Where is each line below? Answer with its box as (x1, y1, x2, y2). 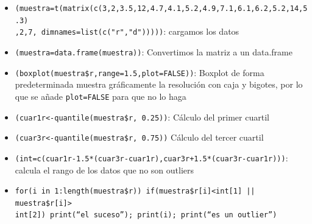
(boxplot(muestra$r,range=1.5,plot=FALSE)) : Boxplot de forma (15, 66, 264, 79)
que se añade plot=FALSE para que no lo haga (15, 89, 186, 102)
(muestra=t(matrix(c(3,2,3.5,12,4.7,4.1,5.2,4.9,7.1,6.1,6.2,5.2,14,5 (15, 4, 308, 13)
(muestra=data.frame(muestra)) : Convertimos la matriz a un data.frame (15, 45, 292, 58)
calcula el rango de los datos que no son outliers (15, 163, 194, 176)
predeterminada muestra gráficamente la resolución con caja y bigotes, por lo (15, 78, 303, 91)
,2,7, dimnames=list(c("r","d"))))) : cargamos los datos (15, 25, 239, 38)
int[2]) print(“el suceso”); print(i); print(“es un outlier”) (15, 211, 277, 220)
